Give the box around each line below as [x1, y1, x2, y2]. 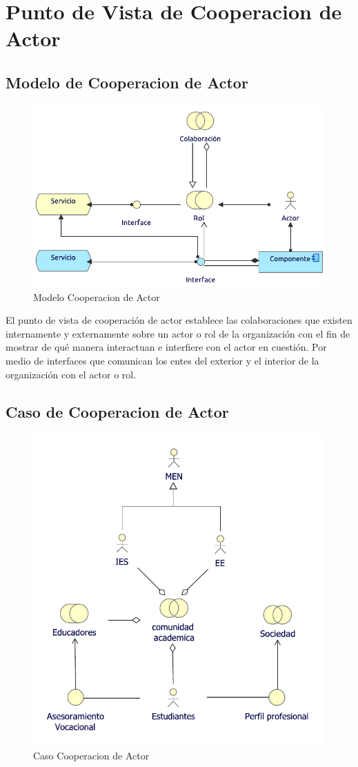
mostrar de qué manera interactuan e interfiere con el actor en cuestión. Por [6, 340, 327, 354]
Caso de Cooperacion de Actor [6, 400, 229, 422]
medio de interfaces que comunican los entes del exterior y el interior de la [6, 353, 319, 367]
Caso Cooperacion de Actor [33, 748, 150, 763]
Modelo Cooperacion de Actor [33, 289, 160, 304]
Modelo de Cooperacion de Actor [6, 71, 248, 93]
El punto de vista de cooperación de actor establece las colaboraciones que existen [6, 313, 352, 327]
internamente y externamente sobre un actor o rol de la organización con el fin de [6, 326, 350, 340]
